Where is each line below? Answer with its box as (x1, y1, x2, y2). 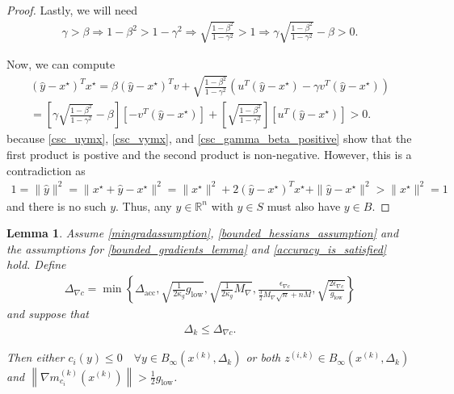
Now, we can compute (6, 56, 116, 73)
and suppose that (6, 305, 89, 322)
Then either (6, 349, 65, 366)
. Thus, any (116, 197, 172, 214)
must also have (267, 197, 341, 214)
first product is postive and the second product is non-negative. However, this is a (6, 145, 412, 162)
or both (246, 349, 281, 366)
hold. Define (6, 256, 66, 273)
